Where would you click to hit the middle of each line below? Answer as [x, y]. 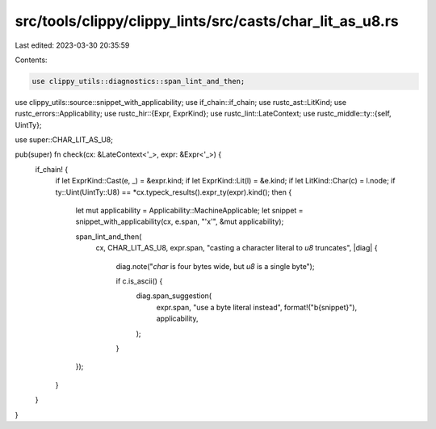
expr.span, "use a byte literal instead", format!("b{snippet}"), [257, 307]
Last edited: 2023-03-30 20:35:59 [72, 45]
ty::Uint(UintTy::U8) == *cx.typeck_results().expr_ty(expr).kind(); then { [174, 192]
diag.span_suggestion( [174, 296]
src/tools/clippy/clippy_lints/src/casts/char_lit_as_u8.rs [207, 21]
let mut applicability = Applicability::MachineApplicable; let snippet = [189, 211]
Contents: [31, 60]
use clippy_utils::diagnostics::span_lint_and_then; [138, 81]
